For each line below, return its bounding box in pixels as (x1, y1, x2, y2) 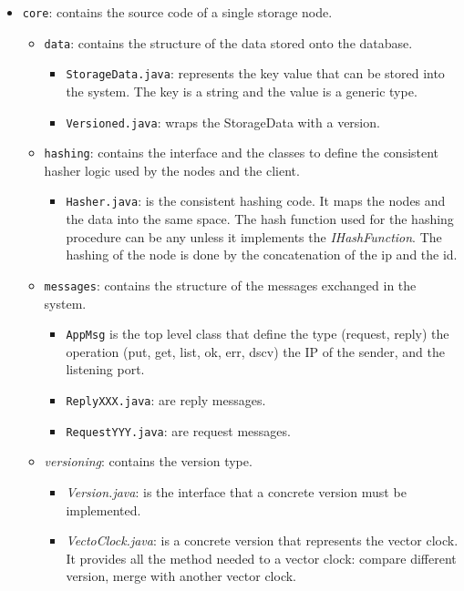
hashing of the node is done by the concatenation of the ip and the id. (66, 245, 458, 264)
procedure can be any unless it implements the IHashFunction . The (66, 227, 442, 246)
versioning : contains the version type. (44, 452, 253, 471)
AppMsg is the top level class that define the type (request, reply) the (66, 324, 449, 343)
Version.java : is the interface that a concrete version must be (66, 482, 407, 501)
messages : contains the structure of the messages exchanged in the (44, 275, 417, 294)
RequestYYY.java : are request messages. (66, 421, 291, 440)
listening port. (66, 360, 145, 379)
